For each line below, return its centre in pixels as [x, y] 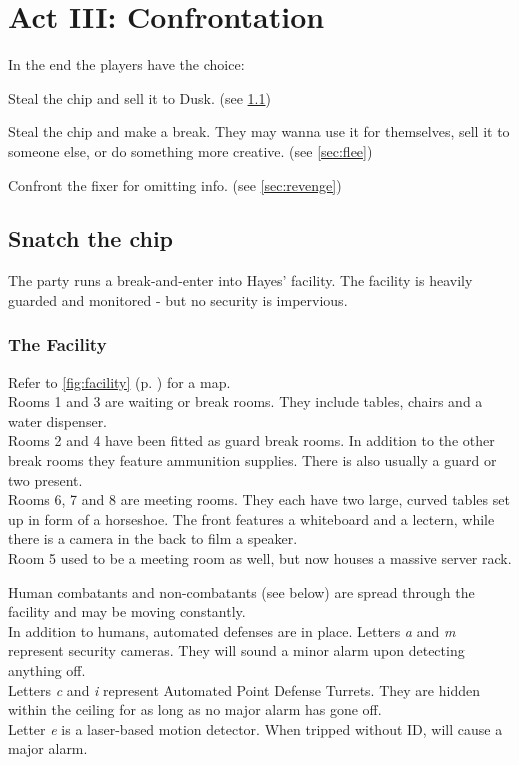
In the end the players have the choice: [126, 64]
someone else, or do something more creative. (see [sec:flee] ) [190, 150]
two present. [45, 479]
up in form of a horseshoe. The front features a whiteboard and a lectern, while [251, 518]
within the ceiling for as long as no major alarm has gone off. [195, 709]
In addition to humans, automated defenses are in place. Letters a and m [232, 630]
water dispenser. [58, 420]
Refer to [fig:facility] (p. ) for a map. [119, 381]
